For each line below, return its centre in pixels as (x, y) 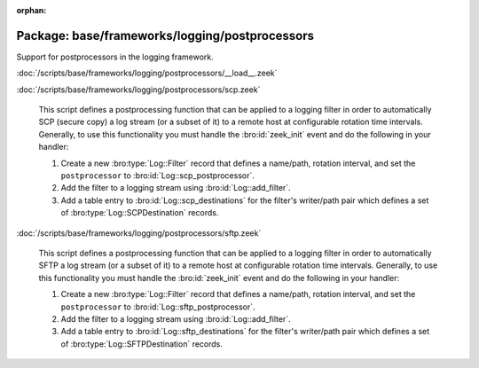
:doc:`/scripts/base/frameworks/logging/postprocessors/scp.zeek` (138, 90)
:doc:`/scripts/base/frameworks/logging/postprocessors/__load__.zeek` (147, 73)
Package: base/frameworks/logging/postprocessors (165, 35)
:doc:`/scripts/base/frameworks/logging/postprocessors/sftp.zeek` (139, 233)
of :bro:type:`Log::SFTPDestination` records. (142, 344)
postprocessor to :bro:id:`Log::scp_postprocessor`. (157, 176)
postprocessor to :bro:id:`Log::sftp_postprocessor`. (158, 307)
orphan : (31, 10)
